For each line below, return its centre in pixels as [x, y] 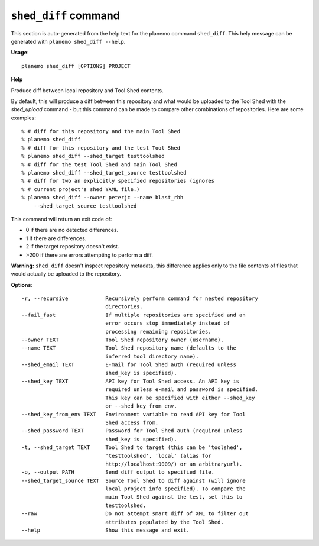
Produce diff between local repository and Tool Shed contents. [87, 90]
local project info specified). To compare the [175, 489]
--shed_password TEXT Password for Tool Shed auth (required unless [132, 431]
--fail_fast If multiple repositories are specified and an [134, 315]
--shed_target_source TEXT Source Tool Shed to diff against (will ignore [134, 480]
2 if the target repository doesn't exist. [72, 247]
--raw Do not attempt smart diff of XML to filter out [135, 514]
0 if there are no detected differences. [72, 230]
